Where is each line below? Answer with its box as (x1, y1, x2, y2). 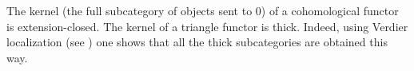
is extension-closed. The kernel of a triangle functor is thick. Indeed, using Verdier (6, 18, 408, 34)
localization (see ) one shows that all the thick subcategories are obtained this (6, 34, 388, 50)
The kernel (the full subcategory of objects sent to (6, 2, 253, 18)
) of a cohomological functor (261, 2, 399, 18)
